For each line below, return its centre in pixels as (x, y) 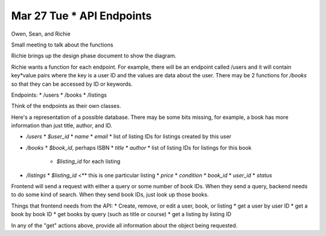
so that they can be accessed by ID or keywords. (72, 84)
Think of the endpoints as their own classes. (66, 106)
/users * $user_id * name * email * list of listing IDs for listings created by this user (129, 136)
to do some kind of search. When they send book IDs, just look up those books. (110, 195)
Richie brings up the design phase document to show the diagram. (94, 56)
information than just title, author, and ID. (62, 126)
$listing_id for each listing (88, 161)
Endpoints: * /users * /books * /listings (59, 95)
